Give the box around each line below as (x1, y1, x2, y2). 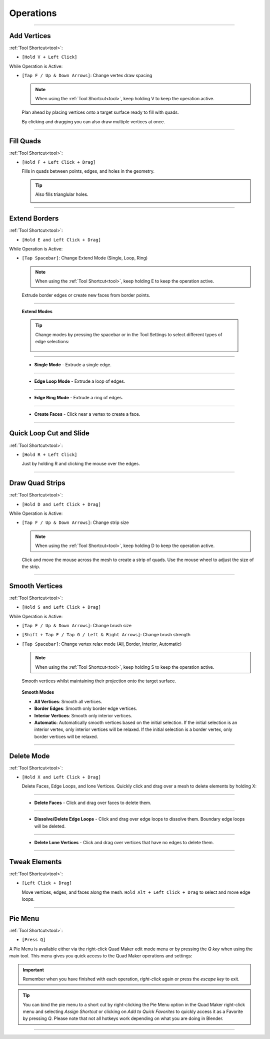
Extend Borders (9, 214, 59, 223)
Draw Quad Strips (9, 479, 66, 487)
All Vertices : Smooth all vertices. (34, 698, 102, 704)
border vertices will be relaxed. (34, 733, 98, 739)
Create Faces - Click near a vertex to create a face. (34, 411, 140, 417)
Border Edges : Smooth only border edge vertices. (34, 705, 137, 711)
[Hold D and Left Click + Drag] (21, 501, 101, 507)
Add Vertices (9, 32, 51, 40)
